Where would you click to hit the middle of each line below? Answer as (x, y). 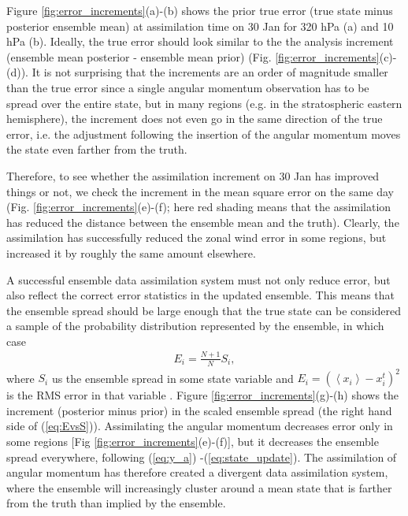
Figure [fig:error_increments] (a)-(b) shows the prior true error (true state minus (200, 10)
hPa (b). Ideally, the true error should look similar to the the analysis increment (200, 41)
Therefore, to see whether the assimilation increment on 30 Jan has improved (193, 175)
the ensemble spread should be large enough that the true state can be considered (204, 310)
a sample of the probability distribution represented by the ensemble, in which (195, 326)
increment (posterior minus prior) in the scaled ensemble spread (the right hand (199, 410)
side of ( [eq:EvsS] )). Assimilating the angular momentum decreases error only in (200, 426)
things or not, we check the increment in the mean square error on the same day (200, 191)
